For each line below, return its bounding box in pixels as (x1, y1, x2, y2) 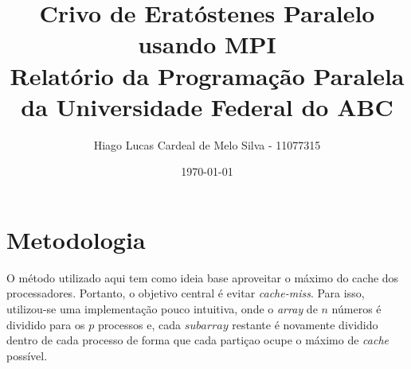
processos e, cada (97, 316, 181, 332)
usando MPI (138, 28, 276, 60)
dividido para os (6, 316, 85, 332)
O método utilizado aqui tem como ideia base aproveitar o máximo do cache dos (6, 269, 399, 285)
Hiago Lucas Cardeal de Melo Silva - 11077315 (93, 136, 321, 153)
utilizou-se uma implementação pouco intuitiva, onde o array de (6, 301, 318, 317)
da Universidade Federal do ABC (21, 90, 393, 122)
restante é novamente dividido (232, 316, 378, 332)
